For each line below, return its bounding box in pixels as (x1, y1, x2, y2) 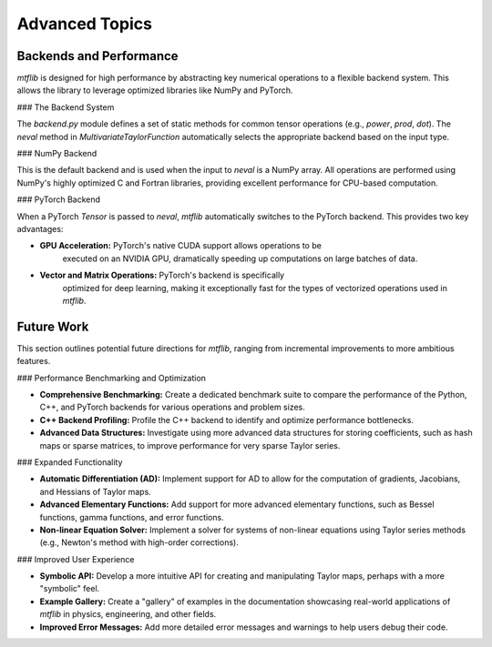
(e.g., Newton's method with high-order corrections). (39, 537, 239, 548)
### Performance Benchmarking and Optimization (16, 372, 207, 383)
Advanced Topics (16, 14, 152, 34)
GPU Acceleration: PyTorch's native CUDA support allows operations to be (39, 240, 323, 251)
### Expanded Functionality (16, 456, 123, 468)
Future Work (16, 318, 89, 334)
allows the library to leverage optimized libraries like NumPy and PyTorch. (16, 85, 293, 96)
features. (16, 356, 51, 367)
